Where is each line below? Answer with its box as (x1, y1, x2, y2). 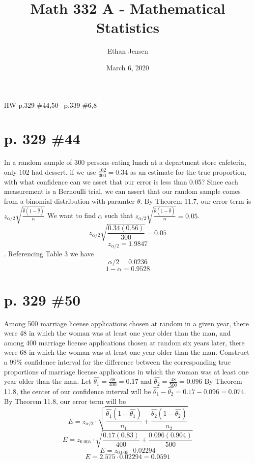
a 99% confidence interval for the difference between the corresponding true (4, 357, 231, 367)
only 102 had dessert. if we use (4, 166, 96, 177)
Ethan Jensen (107, 46, 148, 56)
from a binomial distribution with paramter (4, 195, 135, 206)
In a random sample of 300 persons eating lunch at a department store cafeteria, (4, 157, 246, 167)
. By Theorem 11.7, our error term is (140, 195, 251, 206)
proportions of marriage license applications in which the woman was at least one (4, 366, 249, 376)
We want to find (47, 210, 96, 220)
